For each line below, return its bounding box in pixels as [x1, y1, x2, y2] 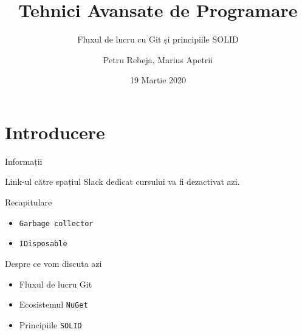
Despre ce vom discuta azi [5, 257, 102, 269]
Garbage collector [19, 219, 94, 228]
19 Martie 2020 [129, 74, 187, 86]
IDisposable [19, 240, 67, 249]
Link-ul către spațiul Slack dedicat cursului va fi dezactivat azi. [5, 175, 240, 188]
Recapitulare [5, 196, 52, 209]
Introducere [5, 119, 105, 144]
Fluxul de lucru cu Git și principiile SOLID [77, 33, 239, 46]
